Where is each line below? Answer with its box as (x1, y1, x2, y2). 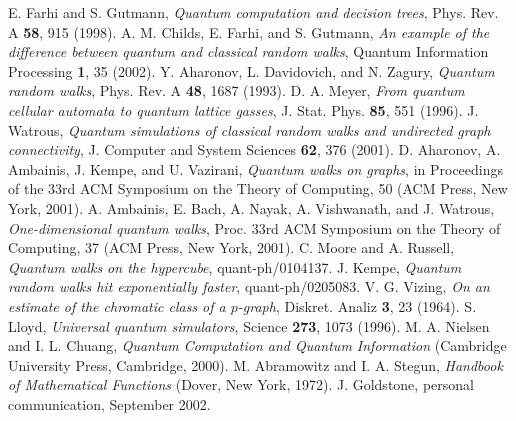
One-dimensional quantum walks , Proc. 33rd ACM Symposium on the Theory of (8, 217, 501, 238)
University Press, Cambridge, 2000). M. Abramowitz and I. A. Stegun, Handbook (8, 354, 503, 375)
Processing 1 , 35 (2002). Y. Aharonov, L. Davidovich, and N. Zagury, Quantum (8, 60, 495, 81)
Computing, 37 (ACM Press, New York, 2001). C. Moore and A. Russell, (8, 237, 455, 258)
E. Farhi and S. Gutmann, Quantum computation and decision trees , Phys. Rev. (8, 2, 499, 22)
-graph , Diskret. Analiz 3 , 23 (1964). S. (237, 295, 477, 316)
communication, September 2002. (8, 393, 211, 414)
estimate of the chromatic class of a (8, 295, 226, 316)
